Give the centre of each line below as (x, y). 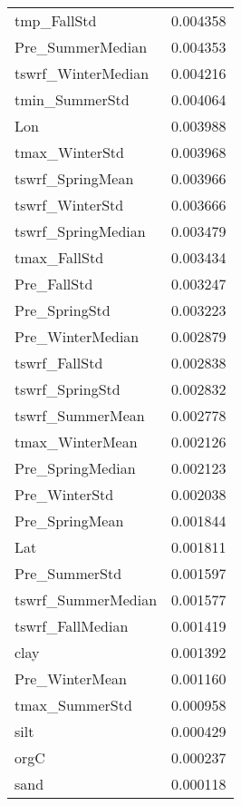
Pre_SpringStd (63, 310)
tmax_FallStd (59, 257)
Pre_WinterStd (64, 494)
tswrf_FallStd (59, 363)
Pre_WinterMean (71, 678)
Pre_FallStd (54, 284)
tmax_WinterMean (76, 442)
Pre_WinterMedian (77, 336)
